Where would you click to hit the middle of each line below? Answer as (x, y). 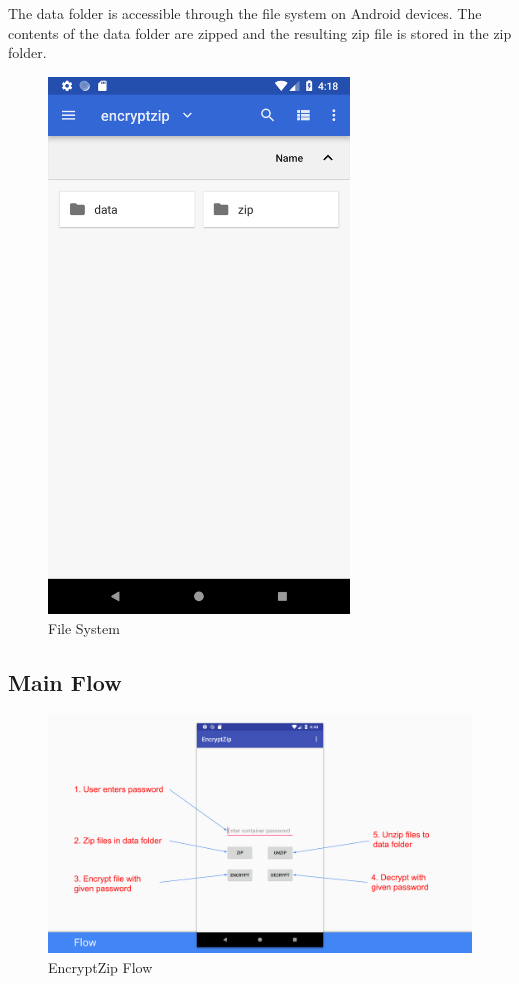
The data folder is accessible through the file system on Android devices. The (245, 13)
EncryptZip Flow (100, 966)
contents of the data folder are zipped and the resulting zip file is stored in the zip (260, 32)
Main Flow (65, 681)
